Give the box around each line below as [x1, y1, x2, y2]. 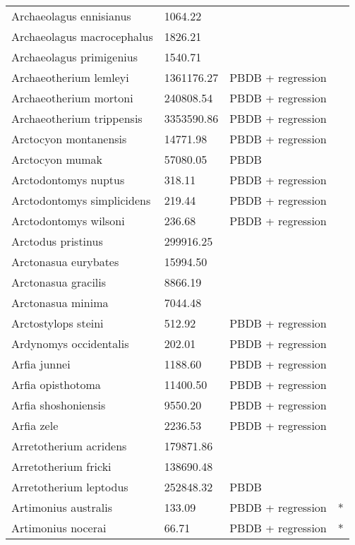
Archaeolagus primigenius [11, 49, 138, 65]
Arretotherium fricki [11, 458, 112, 474]
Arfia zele [11, 417, 59, 433]
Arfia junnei [11, 356, 71, 372]
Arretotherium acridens [11, 438, 127, 454]
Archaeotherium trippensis [11, 110, 143, 126]
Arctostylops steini [11, 315, 104, 331]
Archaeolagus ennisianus [11, 8, 131, 24]
